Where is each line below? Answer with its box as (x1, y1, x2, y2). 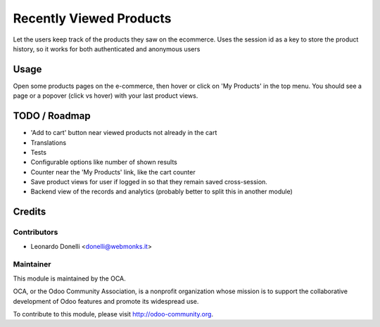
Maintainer (13, 259, 51, 269)
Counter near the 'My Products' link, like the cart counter (30, 167, 196, 176)
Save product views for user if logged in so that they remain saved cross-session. (30, 178, 267, 186)
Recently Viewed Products (13, 11, 172, 26)
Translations (30, 138, 67, 147)
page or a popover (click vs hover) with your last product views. (13, 91, 198, 100)
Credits (13, 206, 46, 218)
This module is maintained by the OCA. (13, 274, 126, 283)
